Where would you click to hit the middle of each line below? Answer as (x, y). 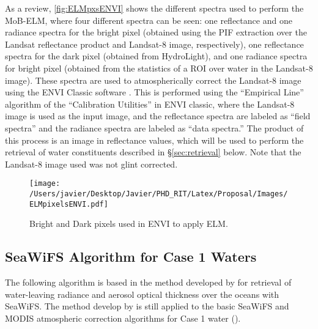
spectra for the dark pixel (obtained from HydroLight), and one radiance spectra (156, 56)
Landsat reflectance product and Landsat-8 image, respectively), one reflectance (154, 44)
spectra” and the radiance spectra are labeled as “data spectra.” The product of (154, 128)
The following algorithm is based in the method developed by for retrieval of (148, 282)
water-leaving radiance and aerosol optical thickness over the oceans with (142, 294)
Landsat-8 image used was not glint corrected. (91, 164)
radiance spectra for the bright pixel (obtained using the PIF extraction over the (156, 32)
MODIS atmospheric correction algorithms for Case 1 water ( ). (123, 318)
